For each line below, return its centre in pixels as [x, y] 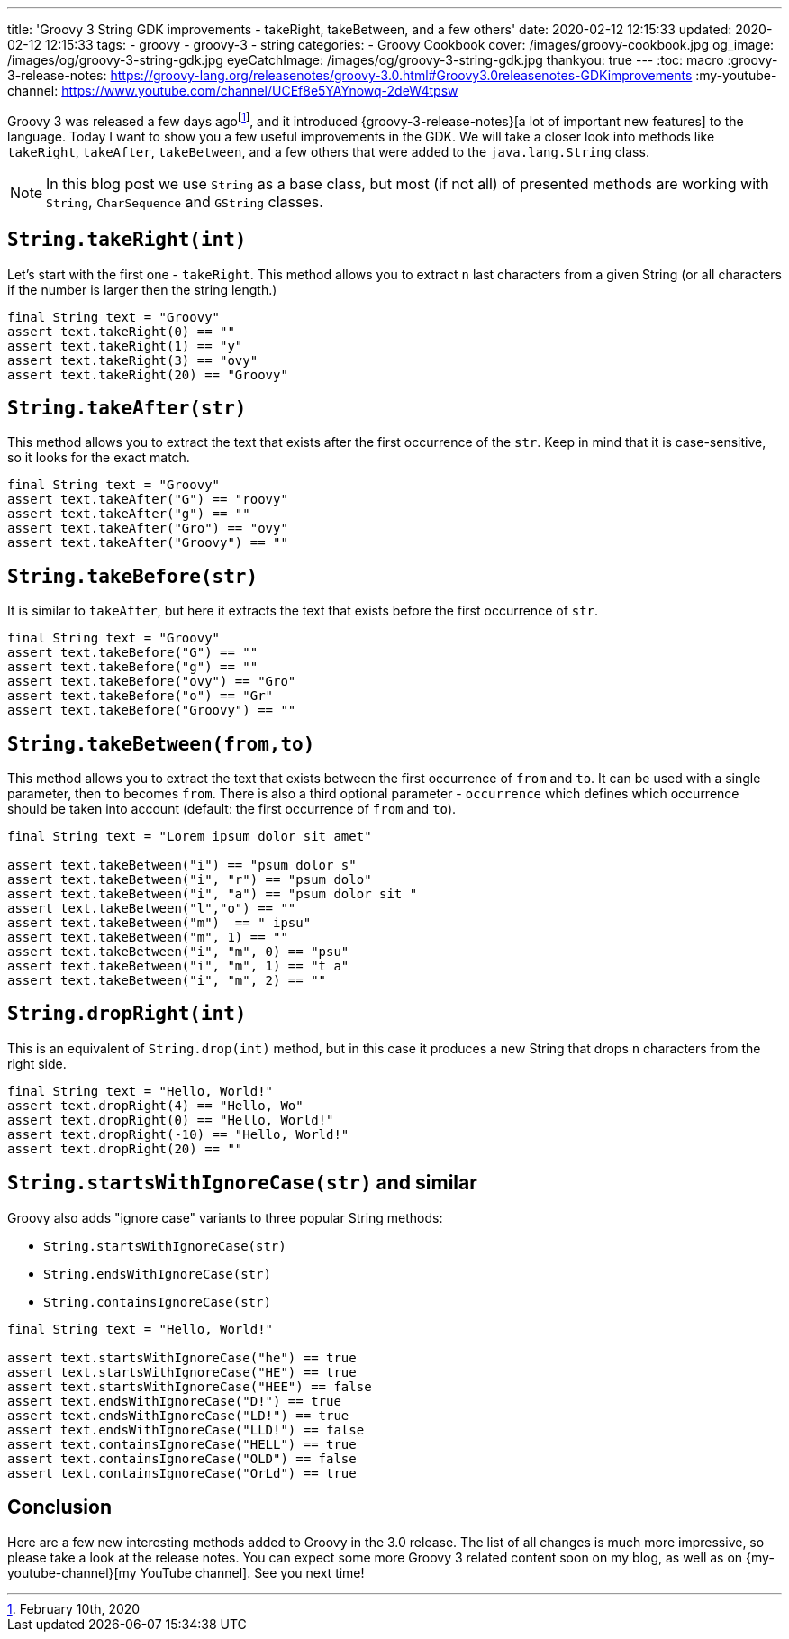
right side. [37, 1063]
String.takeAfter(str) [127, 408]
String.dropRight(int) [127, 1014]
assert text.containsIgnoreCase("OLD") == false [182, 1458]
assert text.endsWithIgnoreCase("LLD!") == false [186, 1430]
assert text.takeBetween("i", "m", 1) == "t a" [178, 966]
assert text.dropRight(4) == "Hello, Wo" [155, 1105]
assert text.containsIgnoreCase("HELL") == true [182, 1444]
